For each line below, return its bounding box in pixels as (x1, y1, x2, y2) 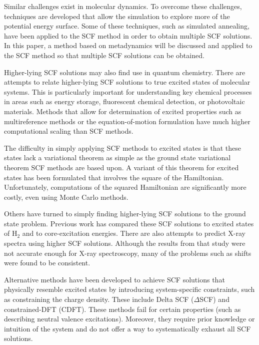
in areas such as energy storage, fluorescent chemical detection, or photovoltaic (4, 96, 245, 107)
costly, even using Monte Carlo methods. (4, 191, 128, 202)
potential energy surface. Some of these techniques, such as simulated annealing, (4, 21, 249, 31)
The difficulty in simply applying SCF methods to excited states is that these (4, 142, 241, 153)
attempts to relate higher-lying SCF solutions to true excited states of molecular (4, 77, 250, 87)
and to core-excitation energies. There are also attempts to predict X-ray (22, 228, 245, 238)
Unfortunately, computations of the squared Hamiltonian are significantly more (4, 182, 246, 192)
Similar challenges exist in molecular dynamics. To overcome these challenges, (4, 1, 242, 11)
